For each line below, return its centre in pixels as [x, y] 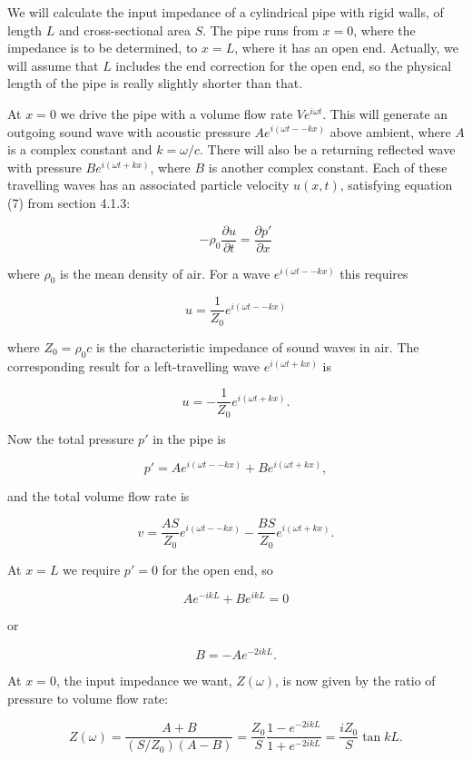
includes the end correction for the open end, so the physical [284, 65]
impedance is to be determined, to [103, 48]
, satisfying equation [396, 185]
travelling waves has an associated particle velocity [148, 185]
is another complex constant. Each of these [328, 167]
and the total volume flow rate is [98, 496]
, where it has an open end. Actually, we [346, 48]
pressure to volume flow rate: [88, 698]
